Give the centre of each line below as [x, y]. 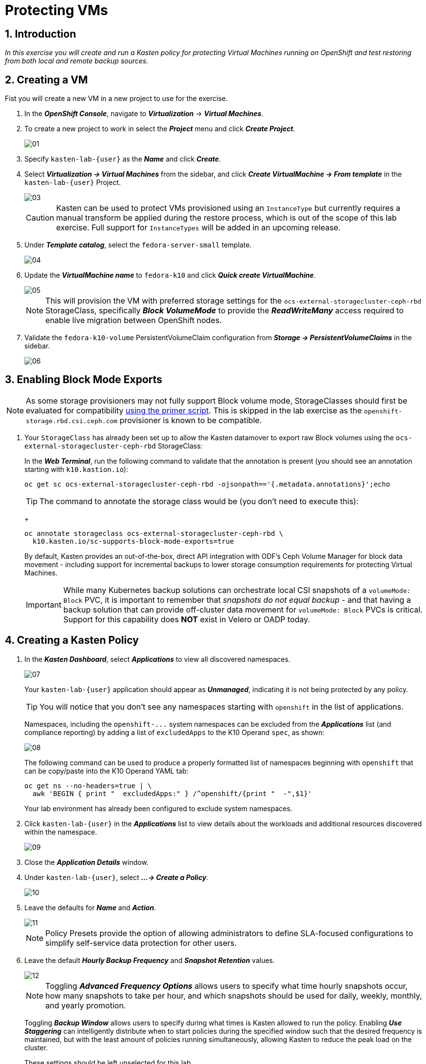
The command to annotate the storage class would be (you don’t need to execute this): [199, 501]
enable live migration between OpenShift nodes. [134, 320]
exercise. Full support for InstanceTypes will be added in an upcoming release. [198, 228]
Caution [40, 218]
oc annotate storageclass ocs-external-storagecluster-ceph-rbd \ [154, 533]
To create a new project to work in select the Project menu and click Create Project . [160, 129]
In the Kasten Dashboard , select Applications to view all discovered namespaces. [157, 659]
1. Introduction [40, 34]
